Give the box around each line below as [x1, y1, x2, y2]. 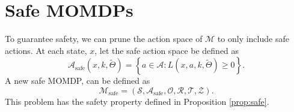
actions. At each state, [5, 44, 87, 56]
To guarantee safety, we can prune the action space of [5, 32, 203, 45]
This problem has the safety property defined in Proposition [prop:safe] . [5, 95, 269, 107]
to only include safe [217, 32, 289, 45]
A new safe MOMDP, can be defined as [5, 74, 150, 87]
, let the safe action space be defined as [94, 44, 239, 56]
